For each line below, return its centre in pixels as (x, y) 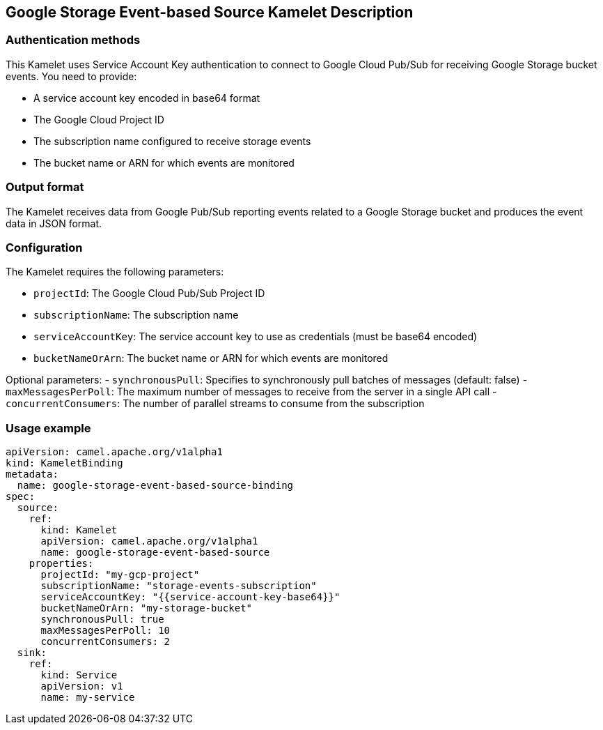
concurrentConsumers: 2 (105, 642)
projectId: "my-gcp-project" (120, 575)
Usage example (48, 428)
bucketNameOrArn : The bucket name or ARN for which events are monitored (211, 358)
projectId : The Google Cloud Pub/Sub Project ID (149, 294)
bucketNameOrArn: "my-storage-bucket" (147, 608)
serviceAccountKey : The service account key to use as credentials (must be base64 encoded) (256, 337)
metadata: (32, 474)
